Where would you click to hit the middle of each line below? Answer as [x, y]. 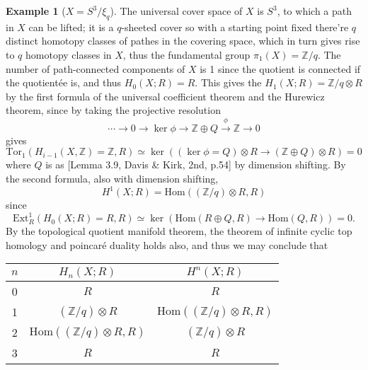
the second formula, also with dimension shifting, [112, 178]
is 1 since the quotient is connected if [280, 68]
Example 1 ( [36, 11]
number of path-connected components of [96, 68]
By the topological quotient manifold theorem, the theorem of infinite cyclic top [179, 231]
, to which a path [315, 11]
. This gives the [228, 82]
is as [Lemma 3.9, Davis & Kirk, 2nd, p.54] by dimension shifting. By [196, 164]
